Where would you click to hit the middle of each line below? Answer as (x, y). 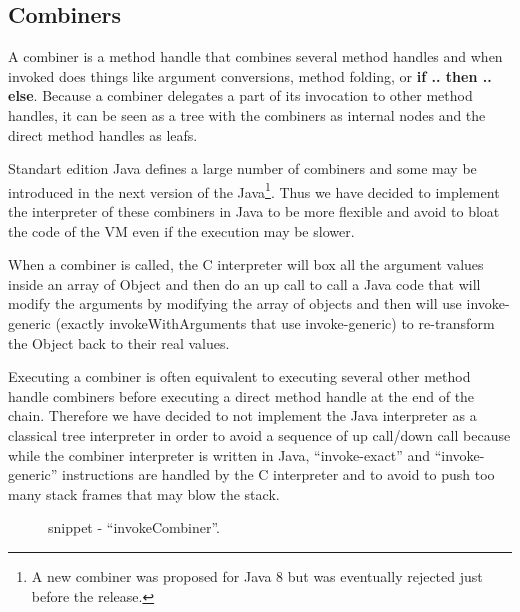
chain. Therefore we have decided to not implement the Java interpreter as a (242, 415)
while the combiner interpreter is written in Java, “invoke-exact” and (219, 454)
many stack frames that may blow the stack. (144, 493)
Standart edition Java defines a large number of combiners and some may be (242, 168)
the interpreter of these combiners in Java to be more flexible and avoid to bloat (254, 211)
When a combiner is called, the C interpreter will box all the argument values (246, 264)
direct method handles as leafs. (103, 134)
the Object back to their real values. (119, 342)
